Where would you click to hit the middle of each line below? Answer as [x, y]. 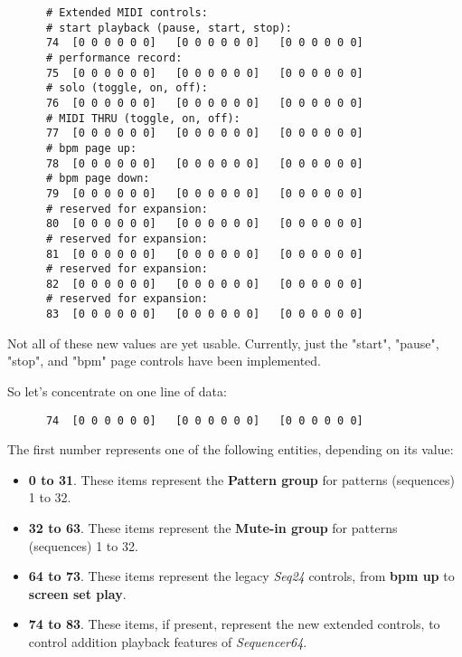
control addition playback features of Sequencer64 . [168, 641]
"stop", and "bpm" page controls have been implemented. [165, 361]
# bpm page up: [91, 148]
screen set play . [77, 593]
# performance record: [114, 57]
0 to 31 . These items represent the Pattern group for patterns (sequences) [242, 479]
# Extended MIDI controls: [127, 13]
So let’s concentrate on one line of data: [117, 390]
